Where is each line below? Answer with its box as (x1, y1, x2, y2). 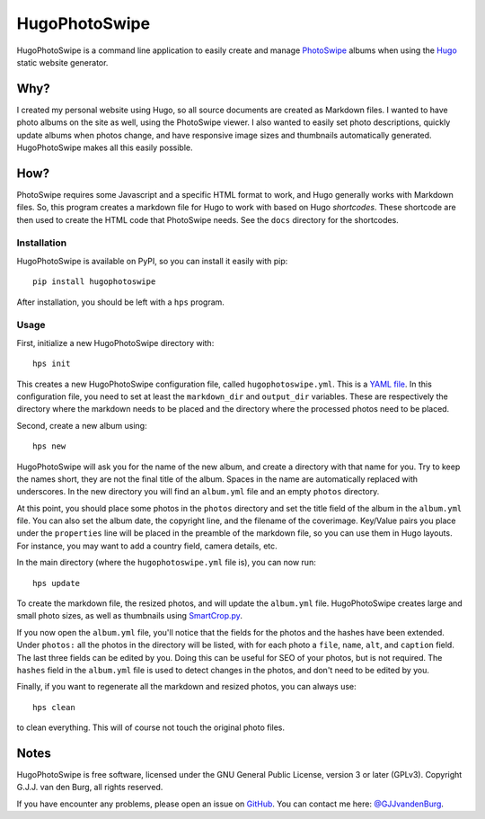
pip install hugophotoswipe (32, 277, 156, 287)
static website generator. (16, 57, 109, 67)
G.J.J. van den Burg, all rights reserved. (16, 782, 163, 793)
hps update (32, 578, 81, 588)
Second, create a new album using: (16, 420, 147, 431)
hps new (32, 441, 66, 451)
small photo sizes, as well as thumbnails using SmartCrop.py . (16, 610, 242, 621)
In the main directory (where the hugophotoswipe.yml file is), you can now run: (16, 557, 316, 568)
